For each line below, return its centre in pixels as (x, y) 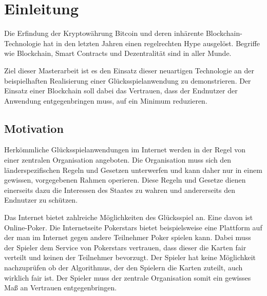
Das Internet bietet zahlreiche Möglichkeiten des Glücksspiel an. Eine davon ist (129, 217)
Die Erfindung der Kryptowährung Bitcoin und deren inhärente (104, 33)
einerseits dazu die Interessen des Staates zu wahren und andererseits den (120, 190)
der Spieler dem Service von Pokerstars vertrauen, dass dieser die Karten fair (125, 247)
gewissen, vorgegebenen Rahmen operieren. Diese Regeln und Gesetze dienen (125, 180)
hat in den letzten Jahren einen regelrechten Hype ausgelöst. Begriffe (152, 43)
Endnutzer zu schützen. (41, 200)
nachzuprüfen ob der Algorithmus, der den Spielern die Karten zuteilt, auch (123, 268)
